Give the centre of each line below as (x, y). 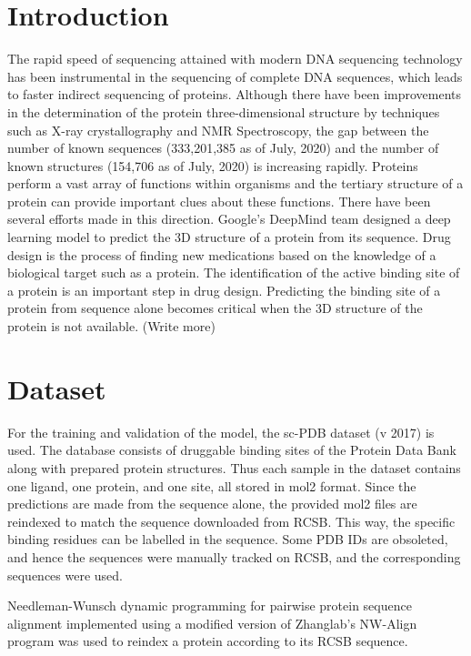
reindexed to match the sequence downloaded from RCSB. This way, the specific (231, 521)
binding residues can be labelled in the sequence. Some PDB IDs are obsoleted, (228, 539)
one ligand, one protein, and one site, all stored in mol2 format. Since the (212, 485)
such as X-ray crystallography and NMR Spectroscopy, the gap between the (218, 130)
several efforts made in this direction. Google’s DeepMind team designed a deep (229, 219)
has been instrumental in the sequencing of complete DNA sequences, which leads (235, 76)
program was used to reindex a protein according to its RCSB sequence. (208, 641)
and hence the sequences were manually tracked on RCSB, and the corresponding (234, 556)
